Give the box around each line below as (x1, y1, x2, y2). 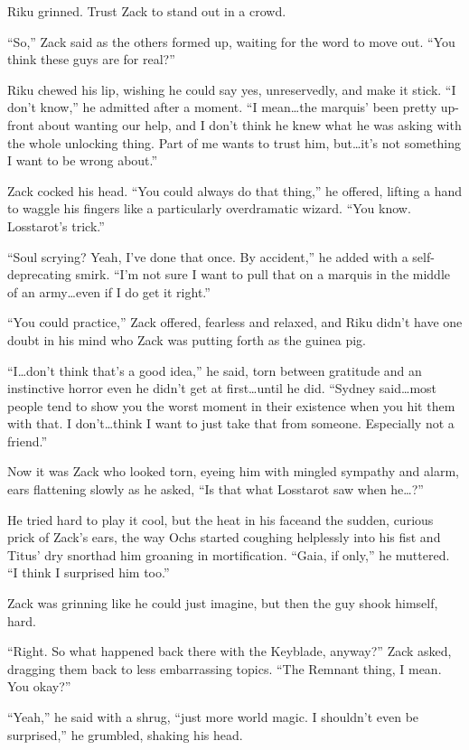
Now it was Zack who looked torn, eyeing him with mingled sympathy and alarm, (7, 462, 459, 481)
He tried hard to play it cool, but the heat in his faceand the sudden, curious (7, 510, 434, 529)
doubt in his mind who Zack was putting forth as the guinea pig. (7, 330, 366, 349)
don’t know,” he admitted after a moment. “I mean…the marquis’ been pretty (7, 98, 437, 117)
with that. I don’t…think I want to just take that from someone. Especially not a (7, 414, 455, 433)
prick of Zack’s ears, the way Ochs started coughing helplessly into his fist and (7, 528, 441, 547)
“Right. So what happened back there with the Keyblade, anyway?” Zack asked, (7, 642, 452, 661)
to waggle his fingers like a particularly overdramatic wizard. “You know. (7, 199, 411, 218)
